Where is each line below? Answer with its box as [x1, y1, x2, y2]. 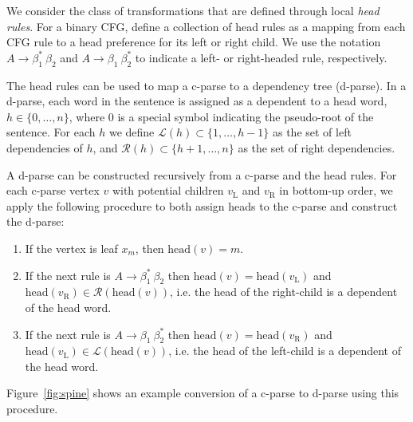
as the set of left [272, 124, 352, 140]
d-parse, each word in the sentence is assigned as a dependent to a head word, [6, 93, 387, 109]
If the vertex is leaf [25, 239, 118, 256]
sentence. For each [6, 124, 96, 140]
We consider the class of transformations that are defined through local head [6, 2, 380, 18]
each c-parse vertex [6, 182, 100, 199]
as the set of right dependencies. [238, 139, 395, 156]
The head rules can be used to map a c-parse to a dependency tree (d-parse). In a [6, 77, 407, 93]
